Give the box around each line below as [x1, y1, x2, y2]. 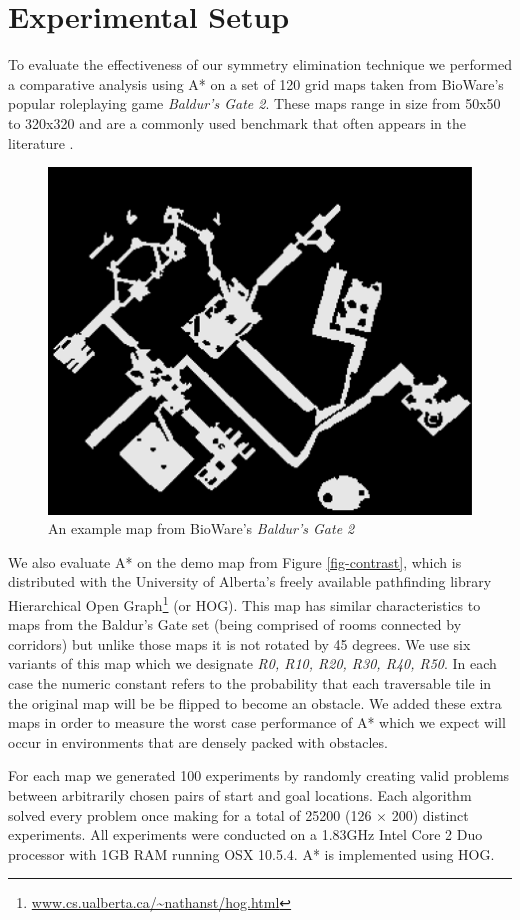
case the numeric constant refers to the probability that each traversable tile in [8, 673, 492, 694]
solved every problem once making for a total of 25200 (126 [8, 804, 372, 825]
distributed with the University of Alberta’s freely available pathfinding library [8, 571, 492, 592]
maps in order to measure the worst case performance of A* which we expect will [8, 712, 506, 733]
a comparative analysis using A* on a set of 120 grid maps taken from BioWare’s [8, 73, 504, 94]
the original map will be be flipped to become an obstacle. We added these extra [8, 692, 502, 713]
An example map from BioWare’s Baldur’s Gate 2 [48, 518, 355, 539]
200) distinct [391, 804, 469, 825]
